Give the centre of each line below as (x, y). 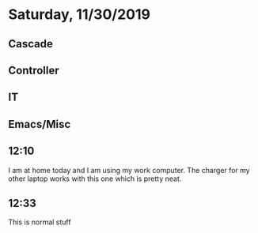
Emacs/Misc (40, 124)
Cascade (30, 44)
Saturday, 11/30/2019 (79, 15)
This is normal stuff (40, 222)
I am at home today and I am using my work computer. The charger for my (129, 170)
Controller (34, 70)
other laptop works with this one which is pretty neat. (95, 179)
